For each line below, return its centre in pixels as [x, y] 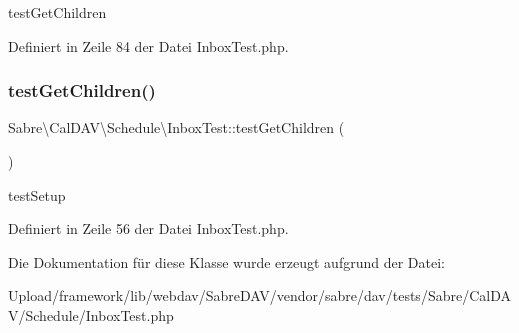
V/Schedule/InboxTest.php [91, 314]
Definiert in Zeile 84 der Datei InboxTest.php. [148, 45]
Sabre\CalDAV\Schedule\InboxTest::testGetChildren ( [176, 127]
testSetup [37, 194]
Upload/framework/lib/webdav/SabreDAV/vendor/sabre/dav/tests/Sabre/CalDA [259, 295]
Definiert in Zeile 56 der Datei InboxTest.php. [148, 228]
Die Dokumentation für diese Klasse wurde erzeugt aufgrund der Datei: [226, 261]
